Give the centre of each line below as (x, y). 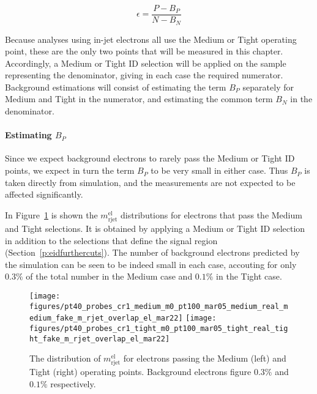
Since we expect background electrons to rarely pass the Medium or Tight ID (150, 158)
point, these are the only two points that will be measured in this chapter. (144, 51)
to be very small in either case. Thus (219, 170)
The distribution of (65, 358)
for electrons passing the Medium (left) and (205, 358)
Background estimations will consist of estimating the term (116, 87)
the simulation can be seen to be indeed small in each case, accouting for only (151, 264)
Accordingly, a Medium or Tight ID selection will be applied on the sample (146, 63)
